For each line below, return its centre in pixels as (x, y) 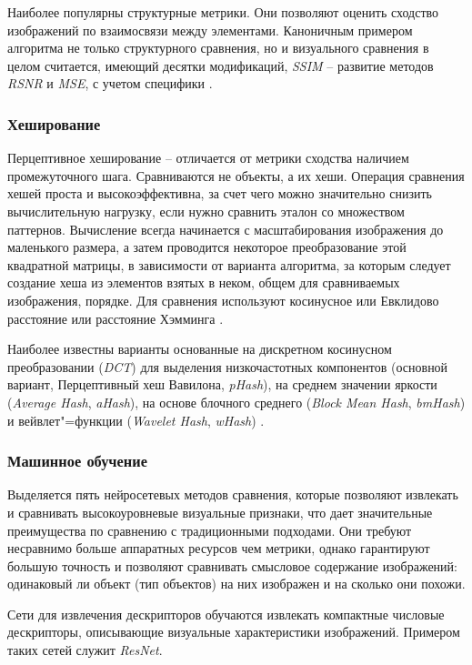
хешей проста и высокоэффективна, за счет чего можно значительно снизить (220, 193)
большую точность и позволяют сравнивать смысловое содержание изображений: (232, 565)
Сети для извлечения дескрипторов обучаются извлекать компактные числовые (226, 614)
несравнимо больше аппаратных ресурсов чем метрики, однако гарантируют (219, 548)
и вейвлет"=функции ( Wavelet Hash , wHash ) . (136, 420)
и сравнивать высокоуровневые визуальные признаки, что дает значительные (220, 512)
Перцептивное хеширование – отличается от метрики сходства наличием (208, 158)
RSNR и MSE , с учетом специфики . (110, 83)
